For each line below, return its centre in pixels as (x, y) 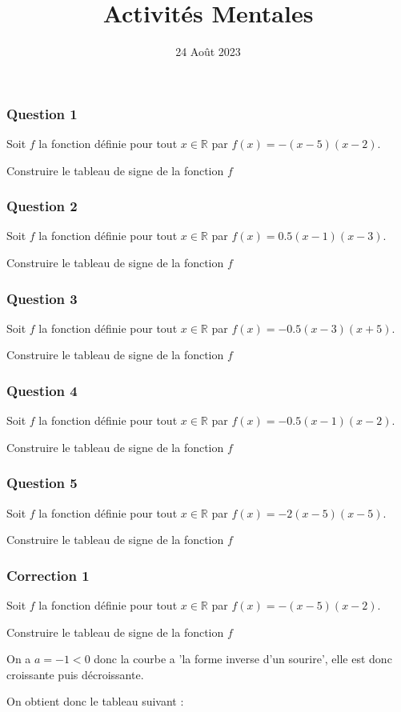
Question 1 (42, 113)
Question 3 (42, 298)
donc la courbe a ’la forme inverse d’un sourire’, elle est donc (243, 659)
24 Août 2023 (208, 52)
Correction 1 (48, 575)
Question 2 (42, 206)
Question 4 (42, 390)
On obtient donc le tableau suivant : (95, 701)
